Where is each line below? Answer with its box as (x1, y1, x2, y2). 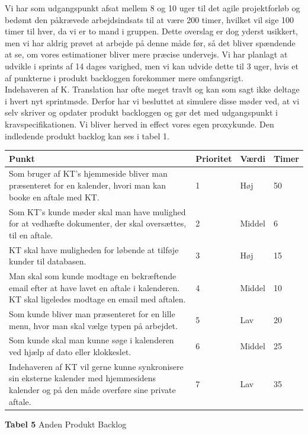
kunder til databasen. (9, 255, 86, 267)
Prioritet (195, 152, 232, 164)
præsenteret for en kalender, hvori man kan (9, 179, 166, 192)
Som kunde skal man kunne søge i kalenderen (9, 334, 174, 346)
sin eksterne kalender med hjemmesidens (9, 372, 156, 384)
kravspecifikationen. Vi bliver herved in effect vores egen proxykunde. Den (5, 117, 274, 130)
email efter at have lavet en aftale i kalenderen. (9, 281, 180, 293)
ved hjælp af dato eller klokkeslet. (9, 346, 131, 358)
